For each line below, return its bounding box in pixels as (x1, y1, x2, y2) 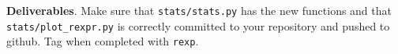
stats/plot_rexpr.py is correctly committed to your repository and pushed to (6, 17, 390, 34)
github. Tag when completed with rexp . (6, 33, 199, 49)
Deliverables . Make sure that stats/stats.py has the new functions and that (6, 2, 392, 18)
